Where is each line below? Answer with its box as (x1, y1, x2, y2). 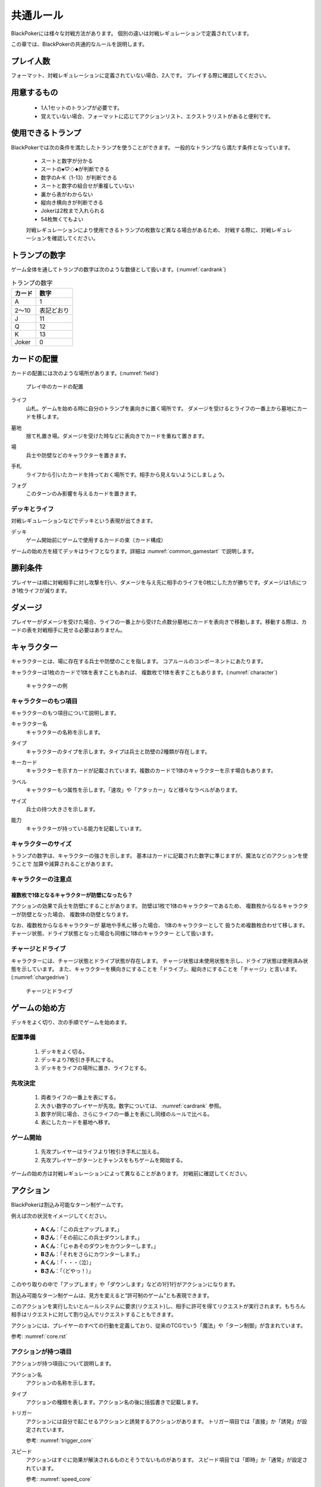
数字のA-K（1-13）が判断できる (40, 174, 118, 181)
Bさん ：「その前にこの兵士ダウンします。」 (40, 1234, 143, 1241)
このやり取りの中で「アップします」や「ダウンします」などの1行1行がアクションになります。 (11, 1281, 239, 1288)
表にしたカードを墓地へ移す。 (40, 1119, 114, 1126)
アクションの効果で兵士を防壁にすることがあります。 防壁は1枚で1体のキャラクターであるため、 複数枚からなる (11, 902, 282, 909)
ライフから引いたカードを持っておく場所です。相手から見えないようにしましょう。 (26, 470, 228, 478)
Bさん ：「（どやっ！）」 (40, 1267, 95, 1274)
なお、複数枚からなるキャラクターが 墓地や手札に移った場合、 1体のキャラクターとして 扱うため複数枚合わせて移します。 (11, 922, 309, 929)
